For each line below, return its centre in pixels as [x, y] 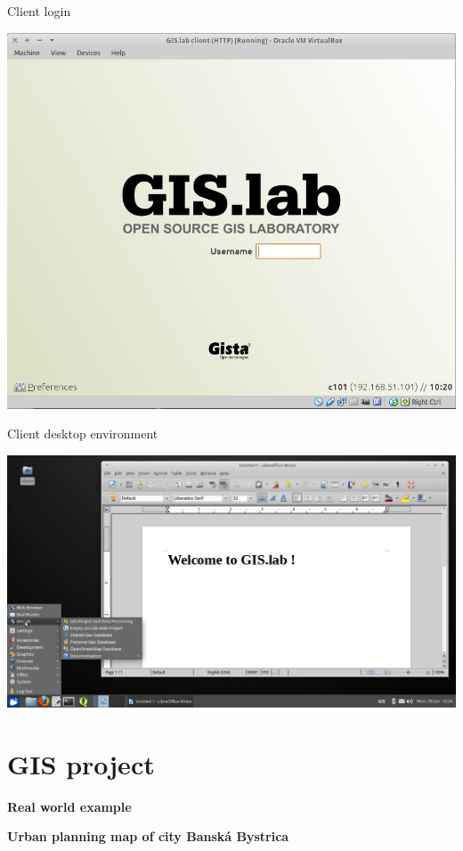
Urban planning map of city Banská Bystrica [148, 836]
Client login [39, 11]
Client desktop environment [83, 434]
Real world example [69, 806]
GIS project [81, 763]
